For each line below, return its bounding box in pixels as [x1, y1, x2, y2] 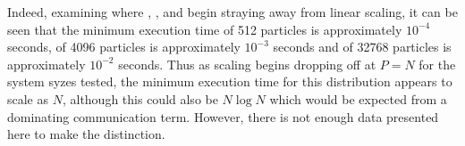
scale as [7, 89, 49, 108]
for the [418, 54, 456, 73]
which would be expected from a [269, 89, 447, 108]
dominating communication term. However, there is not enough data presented [7, 107, 439, 126]
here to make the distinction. [7, 125, 165, 143]
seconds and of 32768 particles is [273, 37, 452, 56]
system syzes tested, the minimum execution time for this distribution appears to [7, 72, 452, 91]
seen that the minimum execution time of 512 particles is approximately [7, 20, 402, 38]
